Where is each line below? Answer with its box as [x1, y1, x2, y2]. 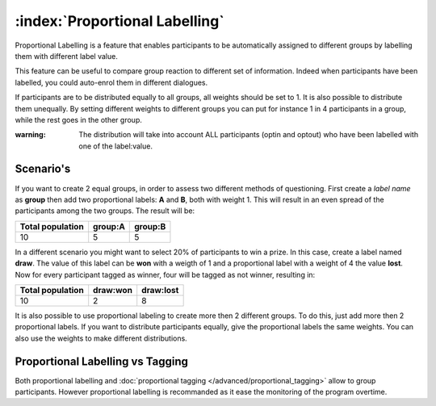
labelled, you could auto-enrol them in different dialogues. [15, 77, 208, 87]
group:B [134, 220, 166, 232]
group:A [93, 220, 125, 232]
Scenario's [15, 162, 71, 176]
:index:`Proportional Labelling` [15, 12, 225, 30]
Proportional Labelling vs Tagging [15, 354, 189, 368]
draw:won [93, 284, 133, 295]
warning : [15, 130, 46, 140]
